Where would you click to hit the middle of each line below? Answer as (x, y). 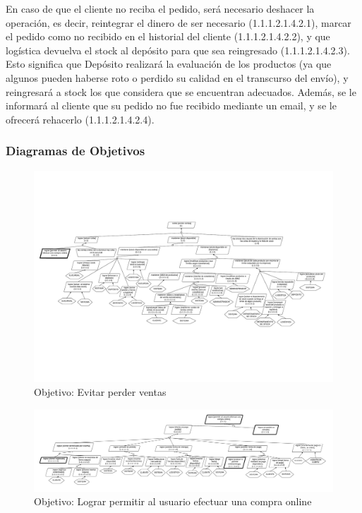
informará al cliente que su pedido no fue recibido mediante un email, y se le (171, 105)
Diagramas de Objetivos (76, 151)
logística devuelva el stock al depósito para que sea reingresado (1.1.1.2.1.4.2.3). (178, 50)
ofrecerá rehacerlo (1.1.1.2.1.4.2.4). (80, 119)
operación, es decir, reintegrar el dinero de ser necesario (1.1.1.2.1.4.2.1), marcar (179, 22)
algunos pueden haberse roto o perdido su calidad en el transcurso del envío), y (177, 77)
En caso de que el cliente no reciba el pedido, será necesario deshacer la (160, 8)
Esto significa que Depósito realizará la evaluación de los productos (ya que (169, 64)
